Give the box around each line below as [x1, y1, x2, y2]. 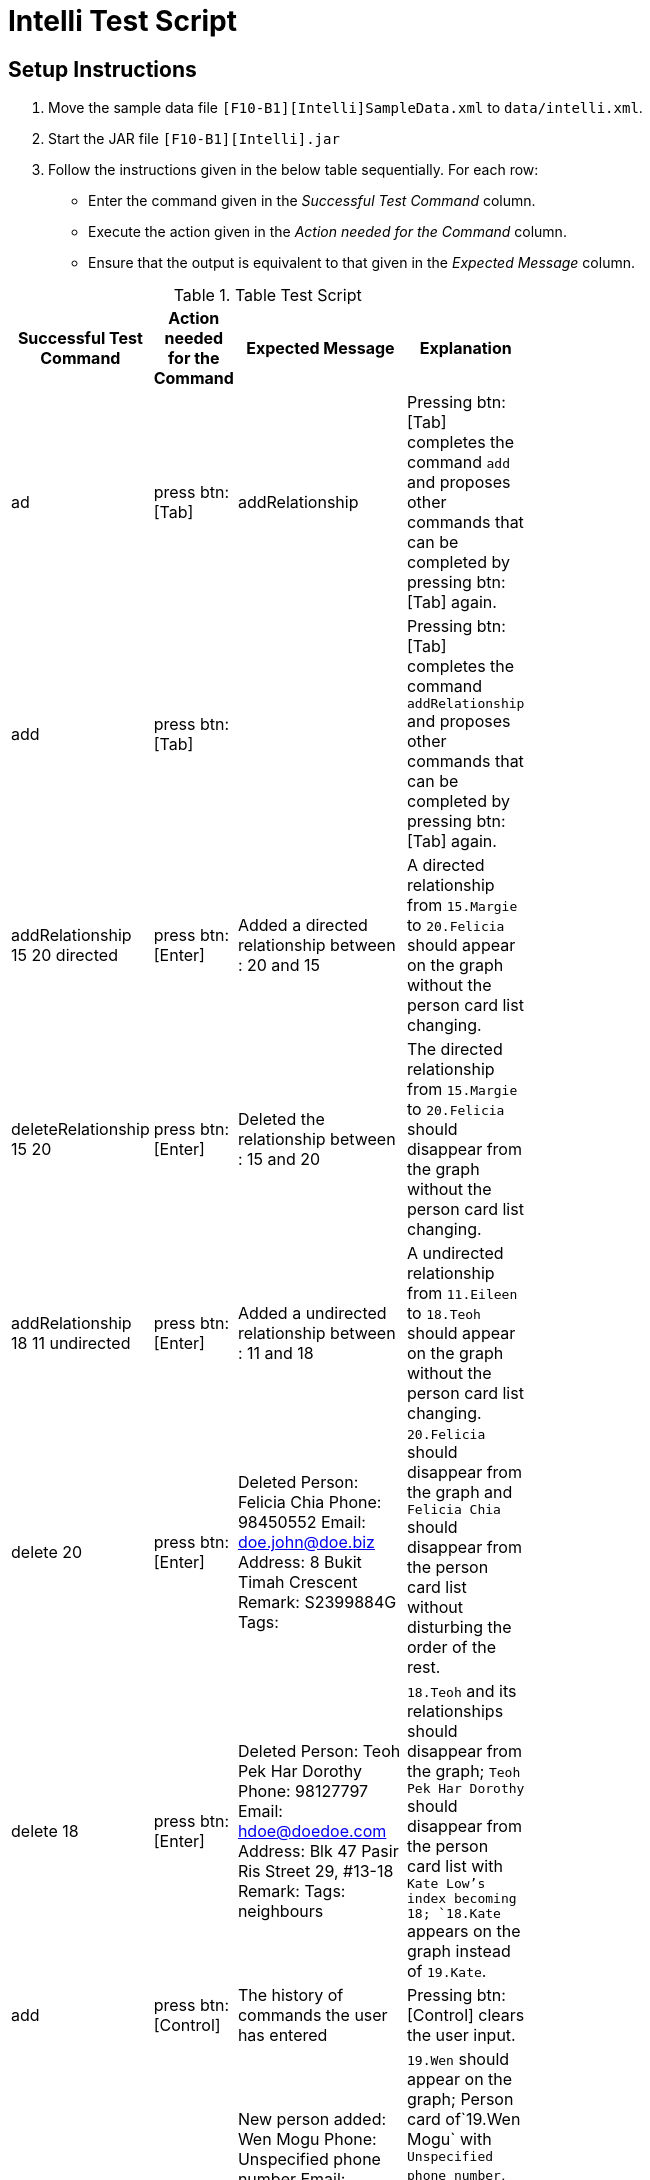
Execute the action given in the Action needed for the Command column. [88, 223, 567, 241]
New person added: [237, 2109, 387, 2130]
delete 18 [11, 1821, 79, 1842]
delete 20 [11, 1542, 83, 1563]
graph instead [406, 1941, 511, 1962]
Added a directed [237, 915, 368, 936]
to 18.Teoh [406, 1303, 481, 1324]
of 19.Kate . [406, 1961, 487, 1982]
